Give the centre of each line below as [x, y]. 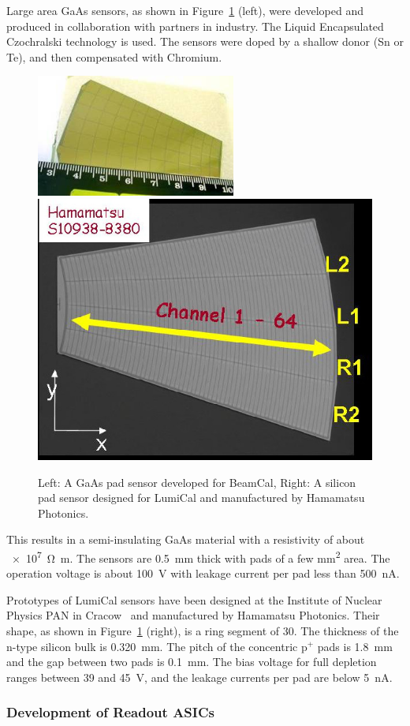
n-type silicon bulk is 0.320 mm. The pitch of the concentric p [157, 646]
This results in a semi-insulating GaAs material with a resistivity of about [186, 539]
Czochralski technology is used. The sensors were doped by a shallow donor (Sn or [205, 41]
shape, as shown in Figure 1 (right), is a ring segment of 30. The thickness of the [203, 630]
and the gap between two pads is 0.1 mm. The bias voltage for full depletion [192, 662]
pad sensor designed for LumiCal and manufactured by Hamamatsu [201, 498]
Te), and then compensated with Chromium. [114, 56]
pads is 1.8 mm [355, 646]
